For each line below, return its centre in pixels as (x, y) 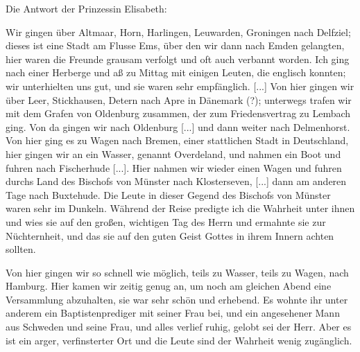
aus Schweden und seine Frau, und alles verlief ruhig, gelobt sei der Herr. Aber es (179, 327)
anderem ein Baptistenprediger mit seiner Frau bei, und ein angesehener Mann (173, 313)
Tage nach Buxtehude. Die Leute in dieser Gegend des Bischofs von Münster (168, 194)
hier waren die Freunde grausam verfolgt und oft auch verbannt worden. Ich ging (178, 59)
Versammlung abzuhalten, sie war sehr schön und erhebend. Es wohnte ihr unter (177, 299)
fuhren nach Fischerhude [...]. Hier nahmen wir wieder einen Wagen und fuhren (174, 167)
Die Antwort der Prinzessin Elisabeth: (86, 8)
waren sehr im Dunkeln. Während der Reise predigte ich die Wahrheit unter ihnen (180, 208)
